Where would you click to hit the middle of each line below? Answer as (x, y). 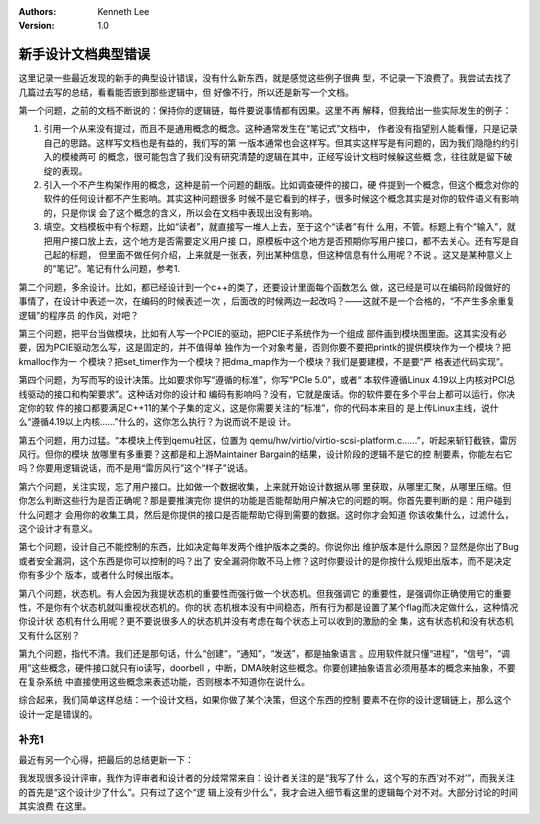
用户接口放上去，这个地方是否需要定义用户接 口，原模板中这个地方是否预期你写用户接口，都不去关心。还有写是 (280, 241)
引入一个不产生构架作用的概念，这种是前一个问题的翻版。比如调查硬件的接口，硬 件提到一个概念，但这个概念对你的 (281, 185)
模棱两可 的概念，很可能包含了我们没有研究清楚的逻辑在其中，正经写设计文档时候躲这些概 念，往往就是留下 (282, 157)
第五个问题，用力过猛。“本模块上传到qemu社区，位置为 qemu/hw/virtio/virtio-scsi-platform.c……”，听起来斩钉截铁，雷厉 (267, 440)
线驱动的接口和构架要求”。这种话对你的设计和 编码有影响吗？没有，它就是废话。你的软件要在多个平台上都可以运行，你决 (267, 394)
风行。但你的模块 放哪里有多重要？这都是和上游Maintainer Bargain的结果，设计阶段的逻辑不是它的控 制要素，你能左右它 (265, 454)
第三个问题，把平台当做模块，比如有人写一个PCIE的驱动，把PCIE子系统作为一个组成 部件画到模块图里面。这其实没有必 (262, 333)
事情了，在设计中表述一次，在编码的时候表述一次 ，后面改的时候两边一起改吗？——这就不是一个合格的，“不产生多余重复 (267, 301)
